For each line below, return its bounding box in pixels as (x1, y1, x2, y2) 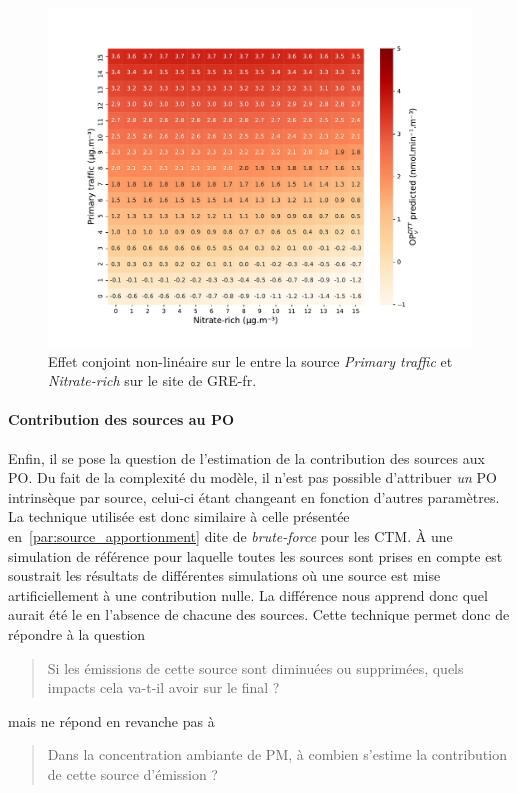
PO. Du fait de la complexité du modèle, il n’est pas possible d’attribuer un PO (8, 467, 497, 488)
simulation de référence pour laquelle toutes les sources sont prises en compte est (8, 545, 503, 566)
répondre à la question (8, 624, 146, 645)
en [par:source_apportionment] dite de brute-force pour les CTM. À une (8, 526, 453, 547)
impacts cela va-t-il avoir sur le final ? (47, 677, 280, 698)
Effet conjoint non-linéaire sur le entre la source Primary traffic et (48, 350, 453, 371)
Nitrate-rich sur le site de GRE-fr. (48, 370, 257, 391)
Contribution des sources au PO (8, 409, 235, 430)
